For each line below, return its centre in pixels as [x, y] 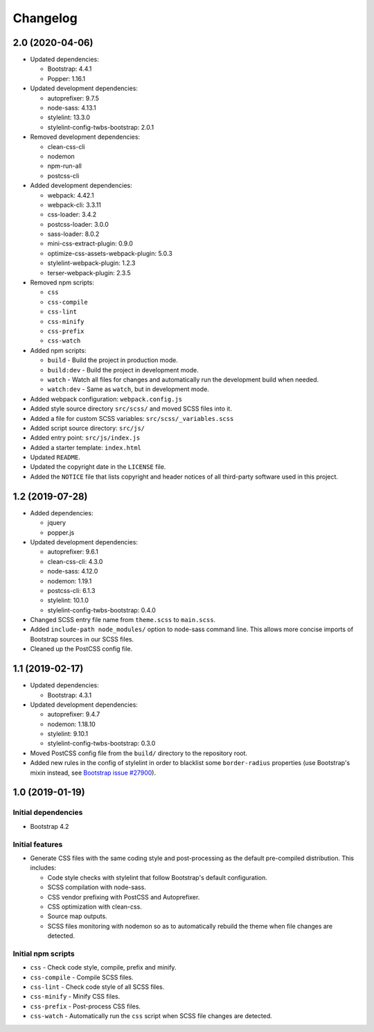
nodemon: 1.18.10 [72, 724]
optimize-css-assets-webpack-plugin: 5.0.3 [110, 253]
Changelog [45, 18]
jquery [56, 523]
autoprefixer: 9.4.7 [74, 714]
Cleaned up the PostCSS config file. [81, 649]
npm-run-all [65, 166]
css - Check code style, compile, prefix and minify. [103, 968]
